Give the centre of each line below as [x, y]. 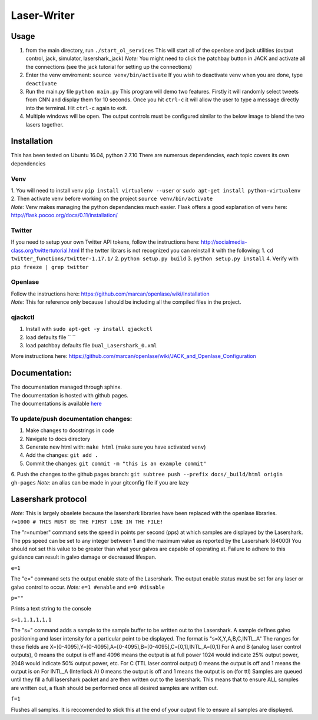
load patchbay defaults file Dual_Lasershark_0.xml [91, 345]
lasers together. [45, 124]
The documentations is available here [57, 404]
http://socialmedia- [224, 242]
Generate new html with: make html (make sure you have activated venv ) [116, 447]
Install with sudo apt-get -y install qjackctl [89, 329]
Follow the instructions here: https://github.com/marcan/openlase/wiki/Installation [110, 294]
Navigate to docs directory [58, 439]
